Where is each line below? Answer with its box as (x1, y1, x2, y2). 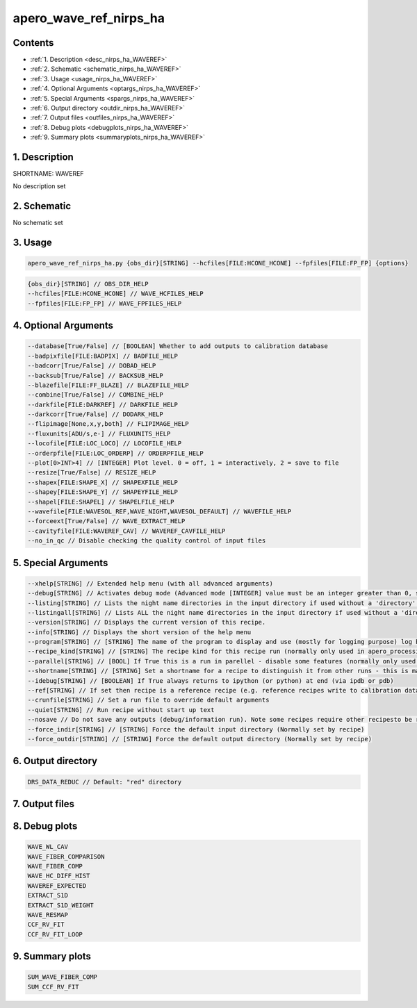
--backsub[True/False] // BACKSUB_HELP (27, 372, 163, 379)
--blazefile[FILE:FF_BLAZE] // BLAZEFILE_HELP (27, 381, 189, 389)
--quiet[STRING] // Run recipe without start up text (27, 706, 215, 713)
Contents (13, 37, 54, 49)
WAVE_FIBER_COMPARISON (27, 852, 105, 861)
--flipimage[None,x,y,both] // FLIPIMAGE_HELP (27, 420, 189, 428)
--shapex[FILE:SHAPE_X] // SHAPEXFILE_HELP (27, 478, 179, 486)
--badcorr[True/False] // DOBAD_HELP (27, 362, 156, 370)
